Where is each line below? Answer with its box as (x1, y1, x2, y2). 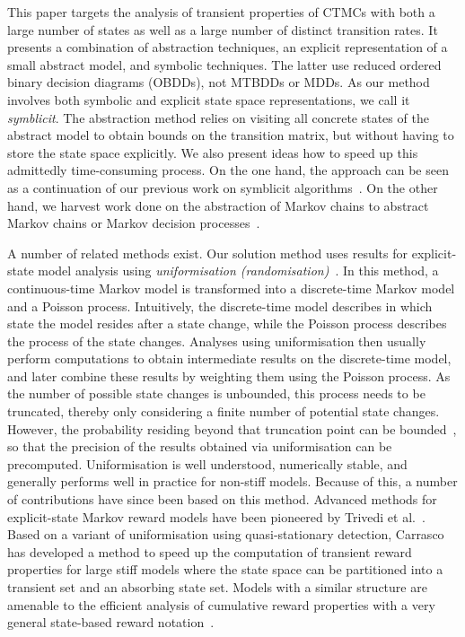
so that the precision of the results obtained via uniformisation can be (7, 437, 392, 456)
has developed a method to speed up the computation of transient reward (7, 542, 412, 561)
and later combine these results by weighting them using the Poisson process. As (7, 366, 451, 385)
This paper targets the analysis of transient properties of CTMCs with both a (7, 3, 435, 21)
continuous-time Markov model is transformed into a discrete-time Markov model (7, 278, 455, 297)
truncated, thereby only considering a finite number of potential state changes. (7, 402, 440, 421)
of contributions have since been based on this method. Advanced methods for (7, 490, 437, 509)
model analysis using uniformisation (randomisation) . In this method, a (38, 261, 439, 280)
